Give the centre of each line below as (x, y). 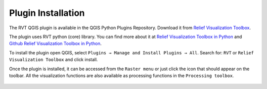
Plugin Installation (47, 13)
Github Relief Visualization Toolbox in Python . (55, 44)
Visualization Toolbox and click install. (54, 60)
